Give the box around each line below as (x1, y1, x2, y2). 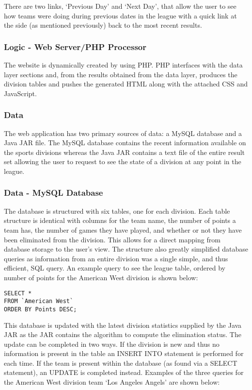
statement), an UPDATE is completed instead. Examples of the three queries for (4, 367, 244, 377)
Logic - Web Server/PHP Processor (4, 40, 146, 52)
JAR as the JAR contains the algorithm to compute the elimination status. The (4, 329, 241, 339)
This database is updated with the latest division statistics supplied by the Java (4, 320, 242, 330)
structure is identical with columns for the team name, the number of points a (4, 215, 236, 225)
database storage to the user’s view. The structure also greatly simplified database (4, 244, 248, 254)
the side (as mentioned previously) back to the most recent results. (4, 20, 202, 30)
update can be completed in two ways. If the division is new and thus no (4, 339, 220, 349)
